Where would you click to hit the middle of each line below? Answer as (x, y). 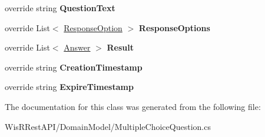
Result (120, 47)
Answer (77, 47)
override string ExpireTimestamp (69, 87)
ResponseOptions (174, 27)
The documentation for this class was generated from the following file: (133, 106)
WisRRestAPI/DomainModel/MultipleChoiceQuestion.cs (108, 126)
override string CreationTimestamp (74, 67)
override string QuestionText (60, 8)
